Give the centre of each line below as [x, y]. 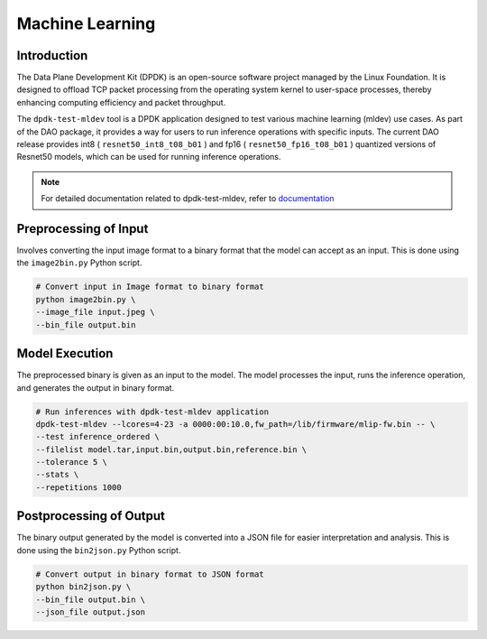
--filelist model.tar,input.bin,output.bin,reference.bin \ [171, 449]
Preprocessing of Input [83, 229]
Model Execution [65, 353]
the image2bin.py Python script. [79, 263]
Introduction [52, 56]
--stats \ [57, 475]
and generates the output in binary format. [96, 387]
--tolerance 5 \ [72, 462]
